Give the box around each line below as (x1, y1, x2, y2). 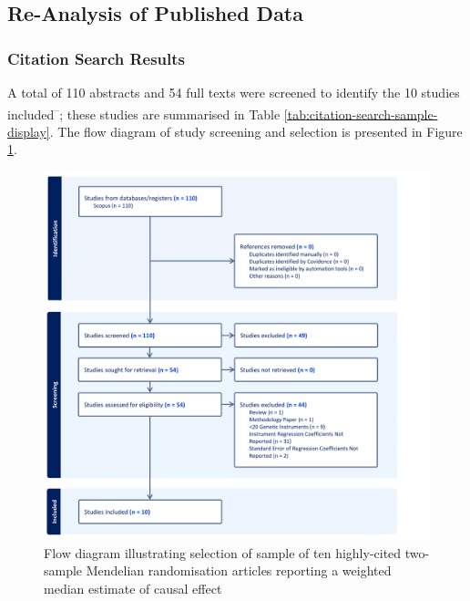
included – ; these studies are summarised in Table (7, 101, 281, 123)
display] (7, 121, 50, 140)
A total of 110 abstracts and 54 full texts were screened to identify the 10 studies (7, 83, 460, 101)
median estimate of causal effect (44, 578, 222, 597)
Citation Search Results (7, 47, 186, 69)
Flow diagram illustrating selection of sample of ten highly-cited (44, 543, 402, 562)
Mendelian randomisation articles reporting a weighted (86, 561, 392, 580)
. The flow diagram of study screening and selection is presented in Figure (49, 121, 463, 140)
